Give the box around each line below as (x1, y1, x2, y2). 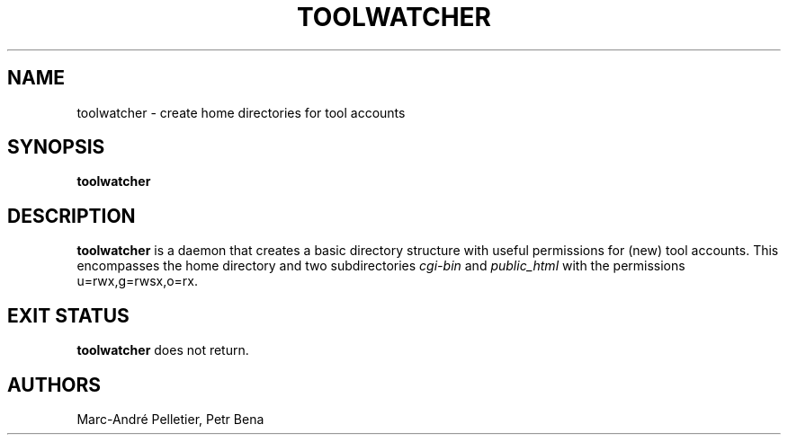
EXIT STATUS (7, 304, 130, 327)
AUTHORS (7, 373, 102, 396)
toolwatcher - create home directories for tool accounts (76, 104, 406, 120)
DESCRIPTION (7, 204, 136, 227)
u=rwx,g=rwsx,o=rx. (76, 273, 199, 289)
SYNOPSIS (7, 136, 105, 159)
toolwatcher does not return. (76, 342, 249, 358)
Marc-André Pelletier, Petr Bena (76, 411, 264, 427)
